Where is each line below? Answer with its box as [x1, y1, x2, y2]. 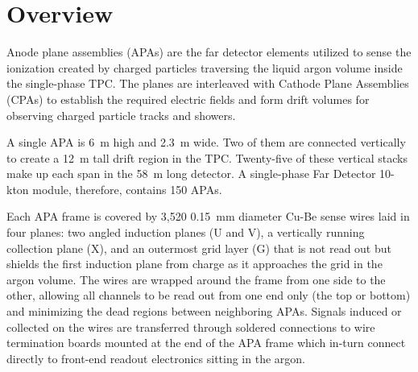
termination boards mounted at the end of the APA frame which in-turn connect [6, 334, 406, 351]
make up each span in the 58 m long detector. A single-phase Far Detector [6, 165, 376, 182]
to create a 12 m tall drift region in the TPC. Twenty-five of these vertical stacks [6, 149, 408, 166]
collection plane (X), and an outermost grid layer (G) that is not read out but [6, 239, 391, 256]
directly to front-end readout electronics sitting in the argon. [6, 349, 305, 366]
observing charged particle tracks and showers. [6, 106, 236, 123]
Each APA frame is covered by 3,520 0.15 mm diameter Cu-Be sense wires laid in [6, 208, 410, 225]
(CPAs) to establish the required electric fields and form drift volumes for [6, 90, 370, 107]
